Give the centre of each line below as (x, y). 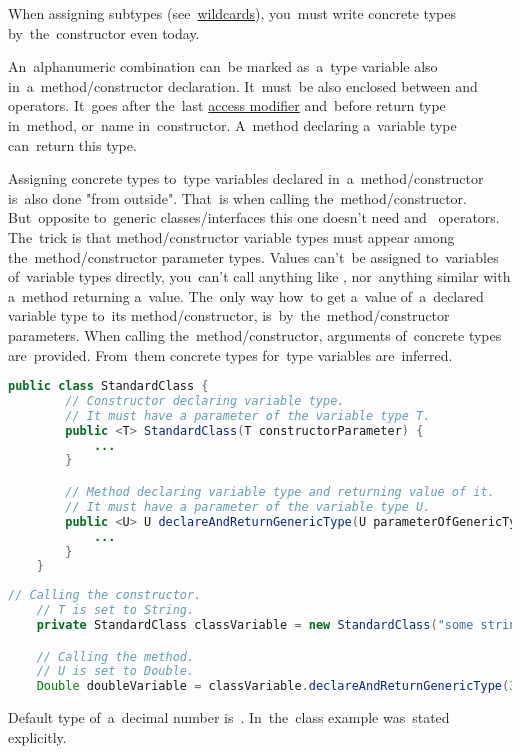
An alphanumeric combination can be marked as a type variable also (223, 66)
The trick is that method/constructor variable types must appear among (231, 236)
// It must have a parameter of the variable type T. (248, 415)
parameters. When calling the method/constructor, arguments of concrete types (255, 334)
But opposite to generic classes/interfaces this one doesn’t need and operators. (254, 217)
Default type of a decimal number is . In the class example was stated (229, 717)
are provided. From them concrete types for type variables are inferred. (230, 354)
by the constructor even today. (104, 32)
